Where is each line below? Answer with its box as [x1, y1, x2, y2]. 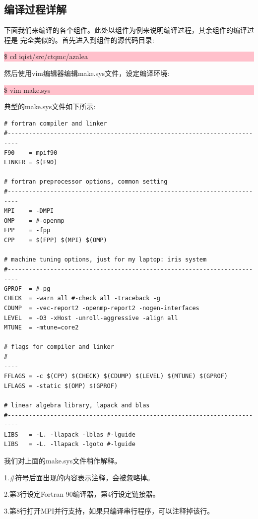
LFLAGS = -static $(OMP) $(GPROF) [4, 382, 118, 389]
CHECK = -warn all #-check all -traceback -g [4, 295, 160, 302]
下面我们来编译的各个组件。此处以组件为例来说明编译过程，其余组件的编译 [4, 25, 247, 35]
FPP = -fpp [4, 227, 51, 234]
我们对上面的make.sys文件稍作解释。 [4, 455, 122, 465]
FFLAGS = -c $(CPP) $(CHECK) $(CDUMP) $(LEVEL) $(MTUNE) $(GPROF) [4, 373, 228, 380]
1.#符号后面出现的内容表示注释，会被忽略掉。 [4, 472, 154, 482]
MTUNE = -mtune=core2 [4, 324, 79, 331]
